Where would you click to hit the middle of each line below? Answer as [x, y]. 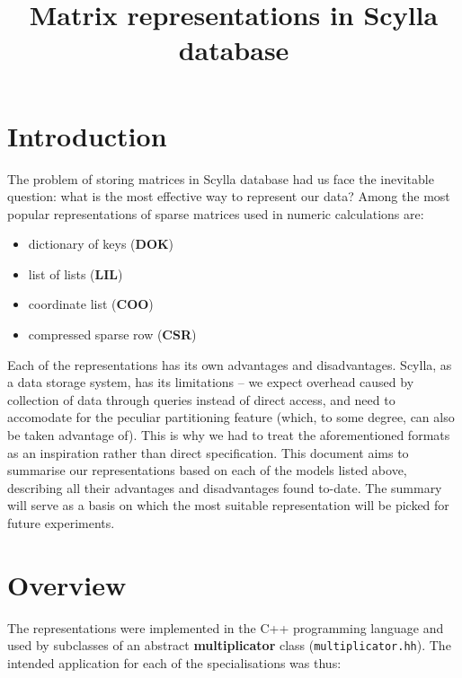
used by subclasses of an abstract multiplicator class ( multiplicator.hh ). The [229, 645]
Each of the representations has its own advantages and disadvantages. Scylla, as [230, 364]
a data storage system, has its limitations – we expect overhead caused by [211, 382]
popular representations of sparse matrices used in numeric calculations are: [216, 213]
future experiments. [61, 523]
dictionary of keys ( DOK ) [101, 244]
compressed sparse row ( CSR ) [112, 335]
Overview [67, 584]
